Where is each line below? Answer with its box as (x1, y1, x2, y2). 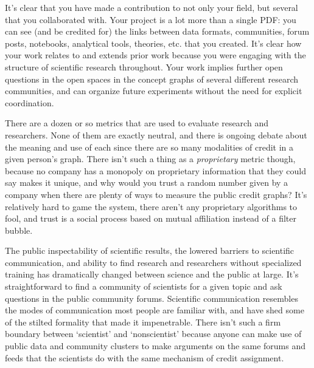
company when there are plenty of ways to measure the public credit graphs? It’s (5, 188, 307, 200)
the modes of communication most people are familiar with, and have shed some (5, 304, 304, 316)
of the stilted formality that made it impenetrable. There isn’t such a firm (5, 315, 281, 328)
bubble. (5, 223, 33, 236)
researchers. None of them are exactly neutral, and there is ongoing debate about (5, 128, 307, 141)
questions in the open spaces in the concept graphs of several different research (5, 72, 299, 85)
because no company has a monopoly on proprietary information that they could (5, 164, 307, 177)
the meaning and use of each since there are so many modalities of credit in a (5, 140, 294, 153)
